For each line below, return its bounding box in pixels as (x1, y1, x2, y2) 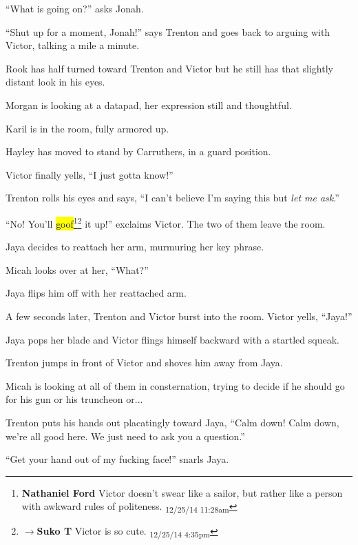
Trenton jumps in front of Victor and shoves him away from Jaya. (6, 355, 283, 370)
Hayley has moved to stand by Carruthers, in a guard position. (6, 144, 271, 159)
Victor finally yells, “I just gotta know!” (6, 167, 173, 181)
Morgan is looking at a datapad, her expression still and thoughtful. (6, 97, 292, 112)
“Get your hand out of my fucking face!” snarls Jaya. (6, 452, 229, 466)
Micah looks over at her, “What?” (6, 262, 149, 277)
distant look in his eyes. (6, 75, 105, 89)
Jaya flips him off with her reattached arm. (6, 286, 187, 300)
